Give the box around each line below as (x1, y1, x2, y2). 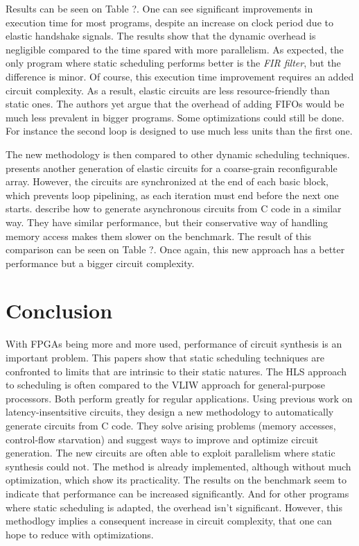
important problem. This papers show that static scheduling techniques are (6, 350, 324, 364)
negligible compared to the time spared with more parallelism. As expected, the (6, 42, 344, 56)
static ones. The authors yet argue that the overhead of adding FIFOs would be (6, 96, 344, 111)
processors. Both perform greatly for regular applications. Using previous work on (6, 391, 353, 405)
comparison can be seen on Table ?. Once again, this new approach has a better (6, 242, 345, 257)
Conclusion (6, 296, 113, 325)
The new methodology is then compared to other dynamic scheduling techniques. (6, 146, 350, 161)
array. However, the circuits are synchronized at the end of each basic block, (6, 174, 329, 189)
